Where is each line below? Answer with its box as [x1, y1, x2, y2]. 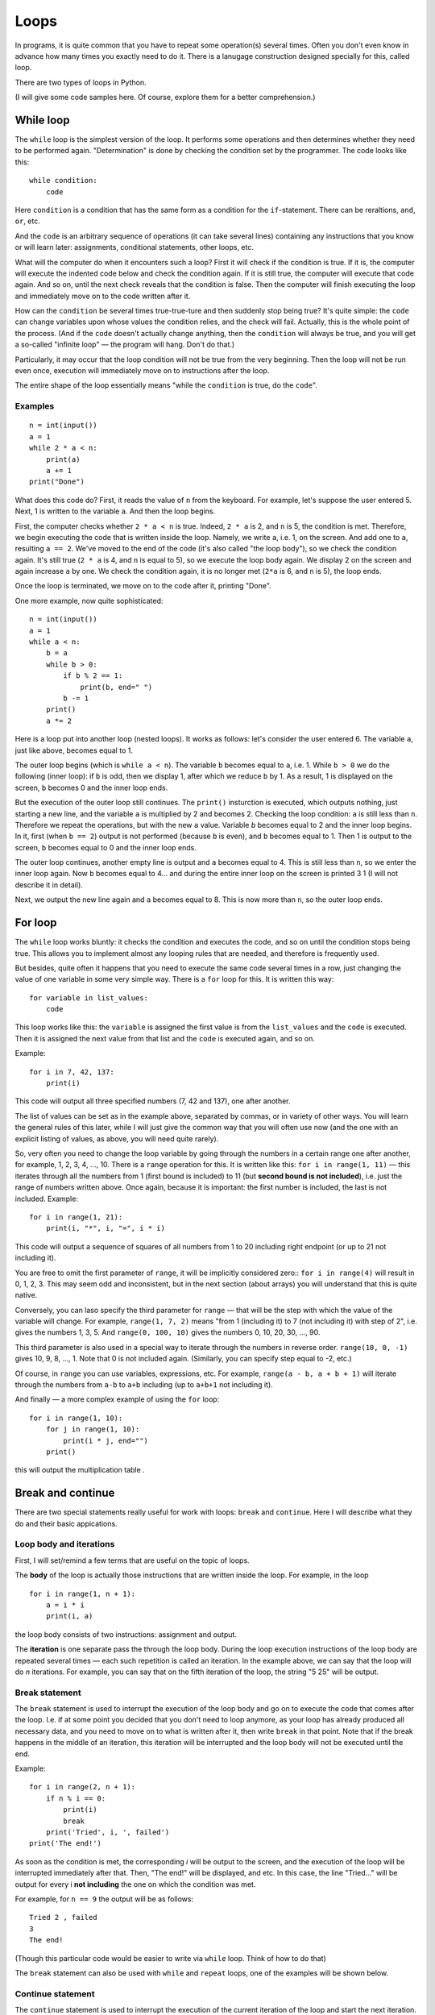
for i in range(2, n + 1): [29, 1782, 136, 1792]
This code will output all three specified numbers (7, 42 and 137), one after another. [14, 1096, 291, 1106]
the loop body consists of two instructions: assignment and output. [14, 1629, 238, 1639]
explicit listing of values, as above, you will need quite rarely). [14, 1133, 219, 1144]
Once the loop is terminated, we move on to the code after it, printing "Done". [14, 581, 271, 591]
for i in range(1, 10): [29, 1413, 123, 1423]
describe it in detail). [14, 879, 84, 890]
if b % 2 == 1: [63, 671, 123, 680]
